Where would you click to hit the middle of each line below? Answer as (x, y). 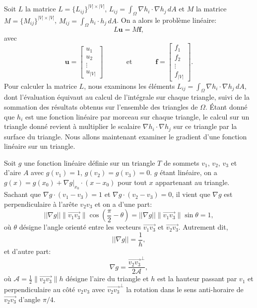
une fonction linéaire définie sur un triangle (90, 162)
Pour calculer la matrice (40, 86)
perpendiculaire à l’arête (41, 204)
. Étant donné (226, 107)
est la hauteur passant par (197, 278)
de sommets (181, 162)
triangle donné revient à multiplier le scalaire (72, 126)
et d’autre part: (28, 251)
